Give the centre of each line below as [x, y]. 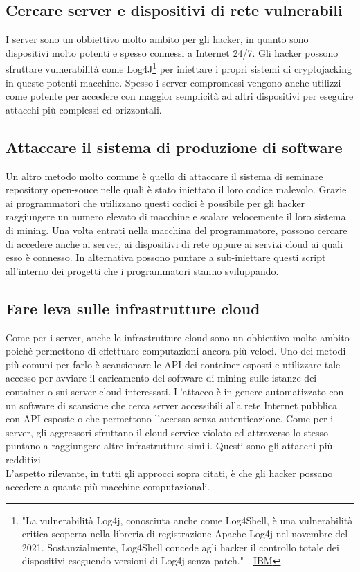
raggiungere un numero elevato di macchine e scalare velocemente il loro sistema [176, 216]
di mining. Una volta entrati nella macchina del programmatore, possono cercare [177, 230]
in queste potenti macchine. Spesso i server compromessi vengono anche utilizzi [173, 82]
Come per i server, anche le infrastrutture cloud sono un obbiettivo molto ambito [178, 337]
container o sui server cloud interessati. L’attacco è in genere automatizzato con [175, 391]
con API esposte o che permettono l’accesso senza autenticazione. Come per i [170, 419]
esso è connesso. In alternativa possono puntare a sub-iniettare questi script [166, 257]
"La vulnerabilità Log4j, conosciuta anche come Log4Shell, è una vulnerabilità [187, 520]
